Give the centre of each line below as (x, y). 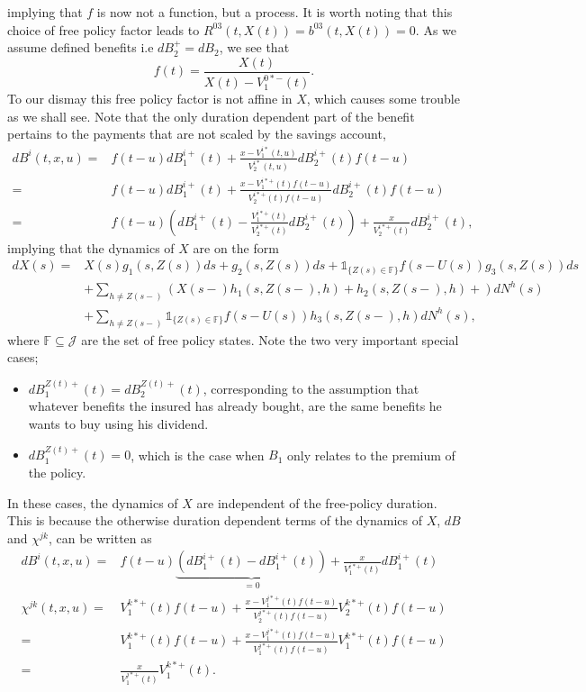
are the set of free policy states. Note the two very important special (270, 339)
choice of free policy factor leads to (104, 29)
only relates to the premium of (371, 455)
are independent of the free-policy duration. (317, 502)
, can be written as (100, 537)
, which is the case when (198, 455)
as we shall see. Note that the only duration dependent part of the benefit (211, 116)
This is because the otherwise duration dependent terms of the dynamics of (215, 520)
